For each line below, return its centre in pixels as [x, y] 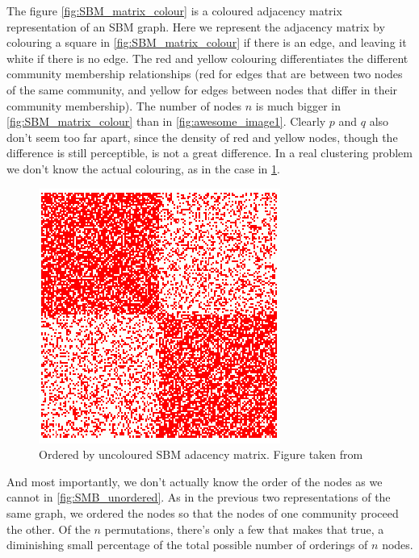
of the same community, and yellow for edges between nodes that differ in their [202, 89]
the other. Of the [48, 529]
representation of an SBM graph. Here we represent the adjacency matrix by [196, 26]
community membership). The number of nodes [124, 105]
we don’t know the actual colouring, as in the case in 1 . [143, 168]
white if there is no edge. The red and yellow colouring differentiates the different [207, 58]
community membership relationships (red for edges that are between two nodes [205, 74]
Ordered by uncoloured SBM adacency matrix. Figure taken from [201, 454]
